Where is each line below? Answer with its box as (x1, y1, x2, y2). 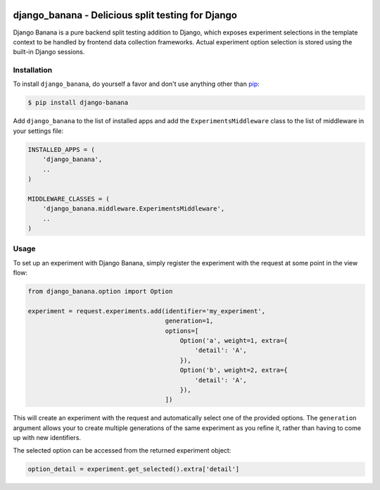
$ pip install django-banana (27, 99, 129, 107)
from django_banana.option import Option (27, 287, 173, 296)
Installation (13, 65, 53, 75)
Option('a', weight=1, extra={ (179, 337, 288, 344)
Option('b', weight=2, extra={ (179, 366, 288, 375)
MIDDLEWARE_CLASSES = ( (27, 194, 110, 203)
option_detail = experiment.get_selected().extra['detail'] (27, 465, 240, 473)
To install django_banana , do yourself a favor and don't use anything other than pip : (13, 80, 260, 88)
